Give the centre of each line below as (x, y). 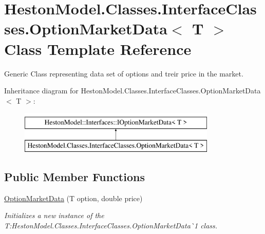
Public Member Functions (74, 176)
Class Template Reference (98, 48)
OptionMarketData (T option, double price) (73, 198)
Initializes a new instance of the (54, 215)
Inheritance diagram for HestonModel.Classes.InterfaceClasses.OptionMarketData (132, 91)
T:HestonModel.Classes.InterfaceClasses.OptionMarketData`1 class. (111, 225)
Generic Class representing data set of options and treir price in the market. (124, 73)
